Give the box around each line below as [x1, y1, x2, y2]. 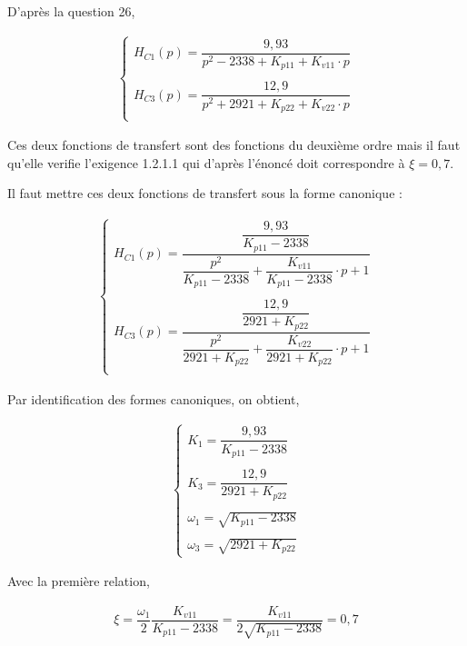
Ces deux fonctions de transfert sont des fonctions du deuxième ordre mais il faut [7, 135, 461, 154]
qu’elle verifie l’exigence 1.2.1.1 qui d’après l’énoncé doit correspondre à [7, 153, 405, 172]
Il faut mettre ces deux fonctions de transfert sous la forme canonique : [7, 184, 402, 203]
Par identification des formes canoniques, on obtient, [7, 389, 300, 408]
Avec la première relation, [7, 571, 150, 591]
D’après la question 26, [7, 2, 135, 20]
